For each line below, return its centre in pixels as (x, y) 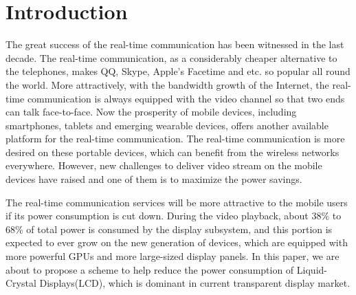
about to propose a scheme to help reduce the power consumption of (150, 269)
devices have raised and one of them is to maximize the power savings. (154, 179)
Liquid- (312, 269)
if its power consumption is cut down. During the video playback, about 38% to (174, 216)
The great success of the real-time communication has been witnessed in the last (175, 44)
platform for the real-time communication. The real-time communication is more (175, 139)
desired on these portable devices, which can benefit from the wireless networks (173, 152)
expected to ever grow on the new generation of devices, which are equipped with (177, 242)
